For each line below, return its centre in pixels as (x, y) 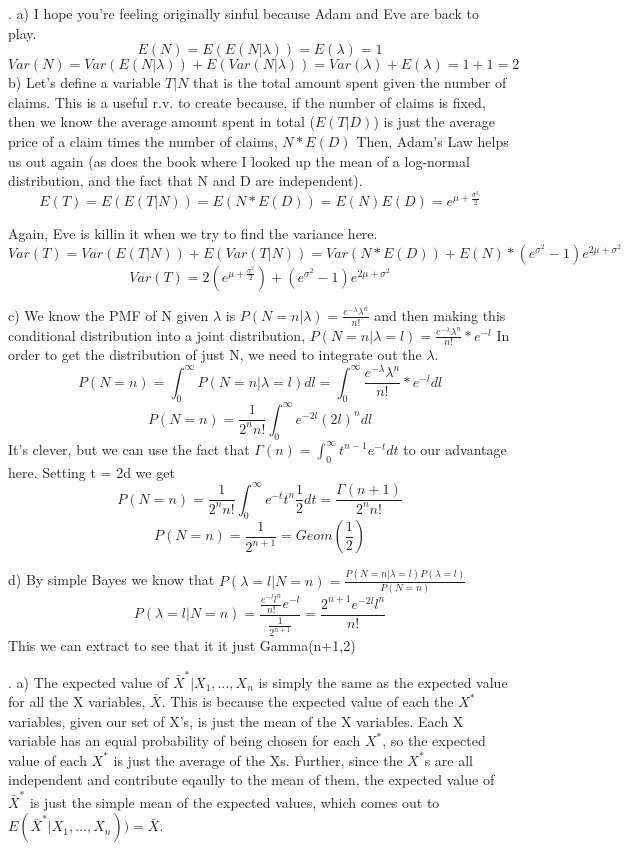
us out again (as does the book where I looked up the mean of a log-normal (239, 160)
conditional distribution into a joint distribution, (157, 334)
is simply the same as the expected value (383, 681)
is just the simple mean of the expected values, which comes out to (234, 801)
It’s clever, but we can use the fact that (129, 448)
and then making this (440, 314)
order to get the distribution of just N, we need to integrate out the (215, 354)
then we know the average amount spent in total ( (161, 121)
